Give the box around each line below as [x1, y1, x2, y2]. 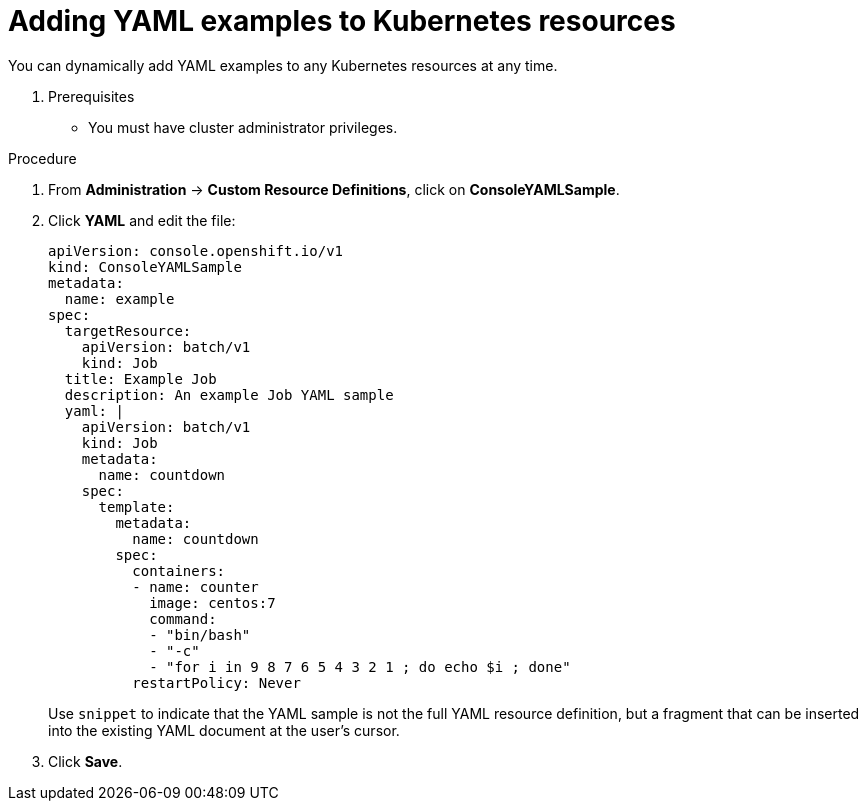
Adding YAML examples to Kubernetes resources [8, 4, 676, 38]
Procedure [8, 149, 77, 167]
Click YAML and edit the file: [48, 211, 236, 229]
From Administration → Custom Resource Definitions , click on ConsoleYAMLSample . [48, 180, 620, 198]
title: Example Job [64, 370, 217, 387]
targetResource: [64, 322, 192, 339]
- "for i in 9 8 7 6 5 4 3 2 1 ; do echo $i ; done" [149, 658, 571, 675]
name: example [64, 290, 175, 307]
